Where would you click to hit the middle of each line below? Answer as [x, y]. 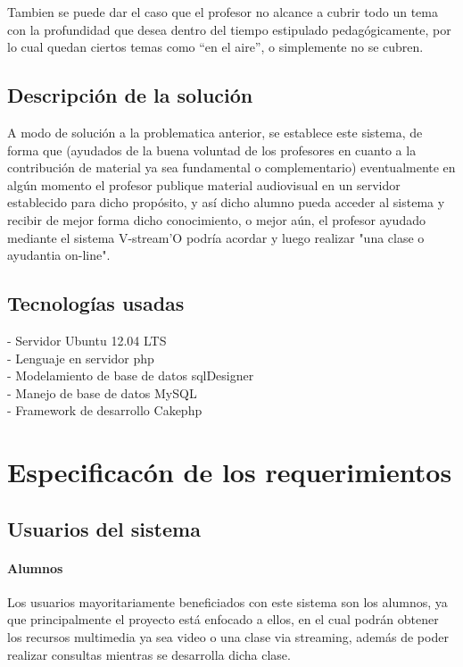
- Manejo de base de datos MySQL [102, 392]
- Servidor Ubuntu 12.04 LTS [87, 340]
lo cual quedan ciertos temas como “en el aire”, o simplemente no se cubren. [215, 47]
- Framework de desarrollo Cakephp [105, 410]
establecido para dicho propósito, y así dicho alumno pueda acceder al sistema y [226, 202]
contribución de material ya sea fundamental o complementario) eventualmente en [231, 167]
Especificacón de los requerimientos [230, 472]
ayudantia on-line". [59, 255]
